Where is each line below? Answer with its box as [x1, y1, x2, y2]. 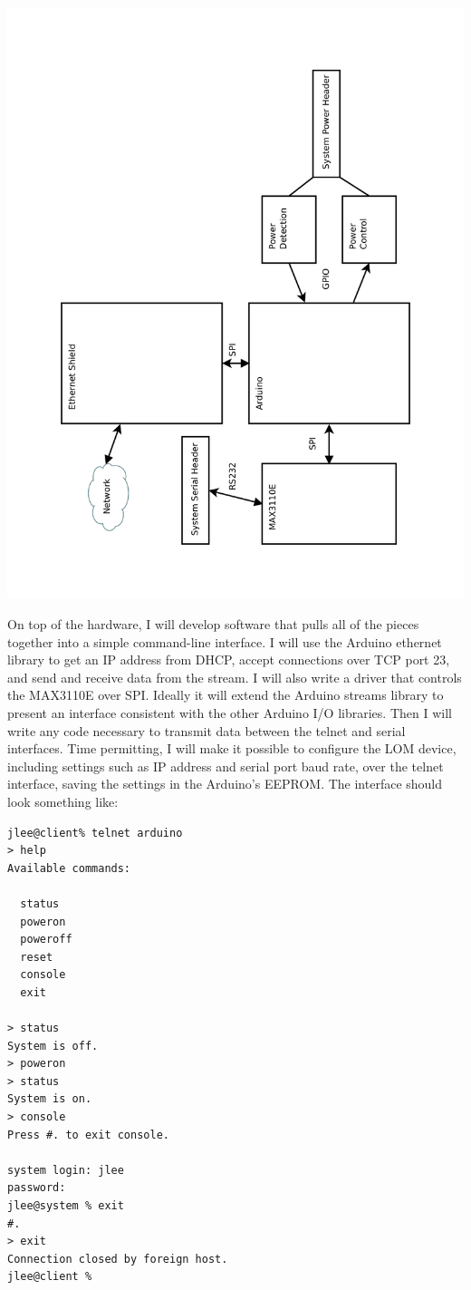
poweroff [20, 933, 72, 946]
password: [7, 1181, 66, 1195]
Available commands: [7, 861, 131, 875]
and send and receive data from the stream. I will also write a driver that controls [7, 667, 462, 686]
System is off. [7, 1039, 99, 1052]
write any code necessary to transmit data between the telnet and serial [7, 721, 406, 740]
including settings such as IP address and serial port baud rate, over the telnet [7, 756, 444, 775]
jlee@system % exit [7, 1199, 124, 1213]
